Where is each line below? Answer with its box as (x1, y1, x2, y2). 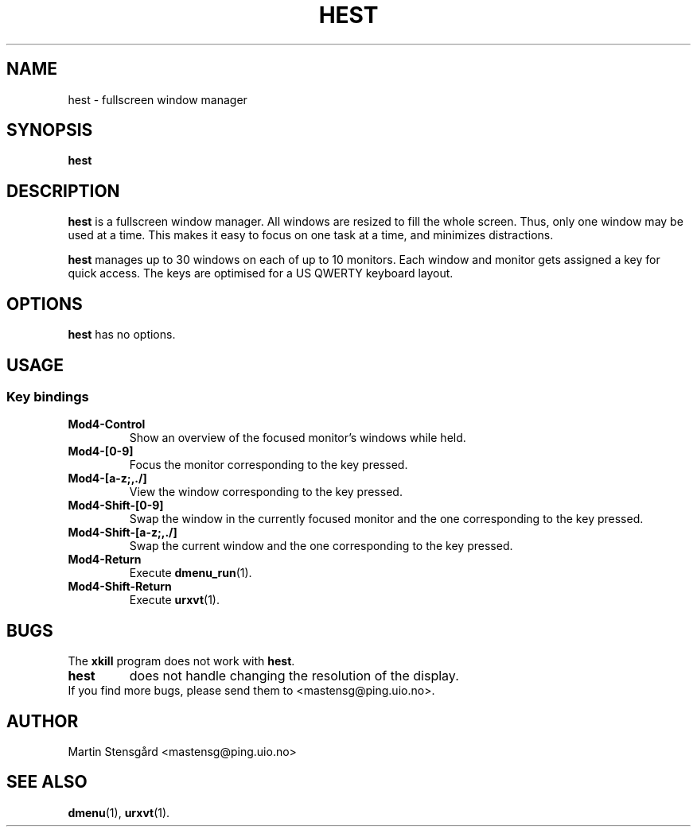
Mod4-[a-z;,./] (68, 471, 147, 486)
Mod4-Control (68, 417, 146, 432)
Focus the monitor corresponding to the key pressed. (129, 458, 408, 472)
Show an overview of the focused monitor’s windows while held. (129, 431, 466, 445)
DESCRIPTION (6, 180, 120, 201)
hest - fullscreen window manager (68, 92, 247, 107)
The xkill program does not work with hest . (68, 654, 295, 668)
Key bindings (6, 388, 89, 405)
